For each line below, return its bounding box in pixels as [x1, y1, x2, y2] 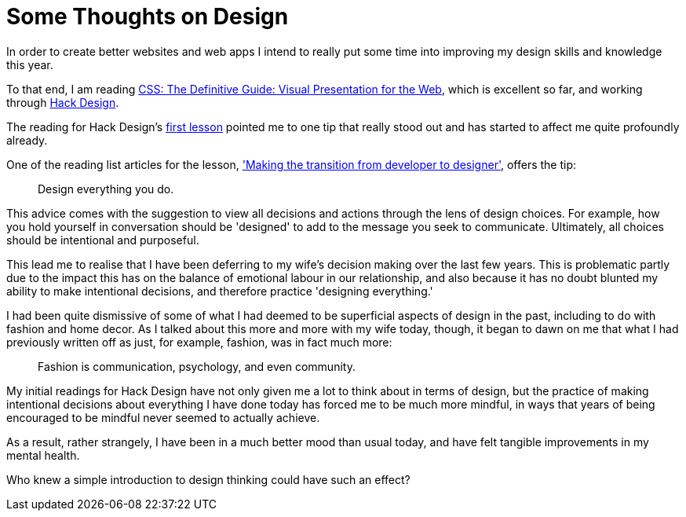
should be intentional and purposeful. [6, 233, 199, 247]
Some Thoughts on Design [6, 3, 289, 30]
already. [6, 133, 48, 147]
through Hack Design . [6, 95, 119, 109]
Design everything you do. [38, 181, 174, 196]
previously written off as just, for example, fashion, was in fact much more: [6, 335, 392, 349]
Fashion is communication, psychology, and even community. [38, 359, 356, 373]
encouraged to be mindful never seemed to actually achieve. [6, 410, 320, 424]
